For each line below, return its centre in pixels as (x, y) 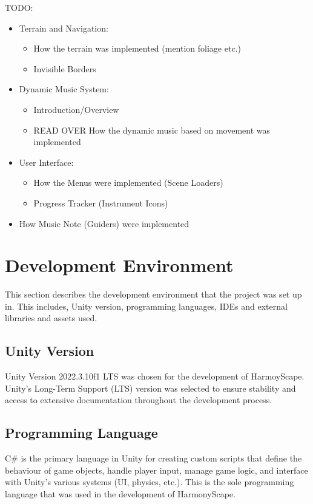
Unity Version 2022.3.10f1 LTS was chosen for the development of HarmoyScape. (155, 376)
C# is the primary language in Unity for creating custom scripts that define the (153, 458)
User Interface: (46, 162)
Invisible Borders (65, 68)
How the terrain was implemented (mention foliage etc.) (137, 48)
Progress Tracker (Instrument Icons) (101, 203)
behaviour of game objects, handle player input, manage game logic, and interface (156, 470)
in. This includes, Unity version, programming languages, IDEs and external (146, 306)
